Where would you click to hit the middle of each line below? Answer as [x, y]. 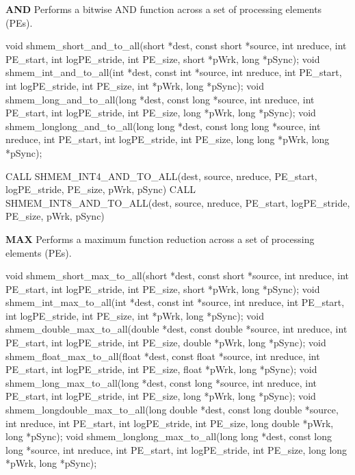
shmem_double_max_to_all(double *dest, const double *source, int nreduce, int [176, 329]
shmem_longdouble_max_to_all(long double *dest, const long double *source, [172, 410]
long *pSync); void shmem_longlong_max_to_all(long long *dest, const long [169, 436]
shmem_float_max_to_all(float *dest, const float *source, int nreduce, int [163, 356]
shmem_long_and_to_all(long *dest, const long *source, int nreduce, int [160, 99]
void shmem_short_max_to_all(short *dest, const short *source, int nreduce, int [177, 275]
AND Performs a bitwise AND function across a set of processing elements [164, 9]
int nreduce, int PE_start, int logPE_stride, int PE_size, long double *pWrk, [170, 423]
